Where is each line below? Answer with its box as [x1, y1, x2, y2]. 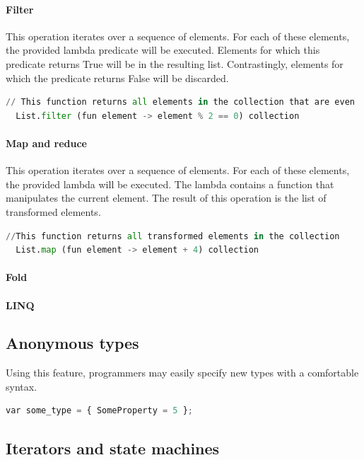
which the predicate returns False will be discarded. [6, 70, 229, 85]
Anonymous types [6, 332, 139, 354]
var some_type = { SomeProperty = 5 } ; [6, 406, 193, 416]
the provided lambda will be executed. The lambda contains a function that [6, 176, 334, 191]
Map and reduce [6, 135, 87, 150]
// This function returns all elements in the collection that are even [6, 97, 355, 108]
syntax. [6, 379, 37, 393]
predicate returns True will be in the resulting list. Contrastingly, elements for [6, 56, 344, 71]
